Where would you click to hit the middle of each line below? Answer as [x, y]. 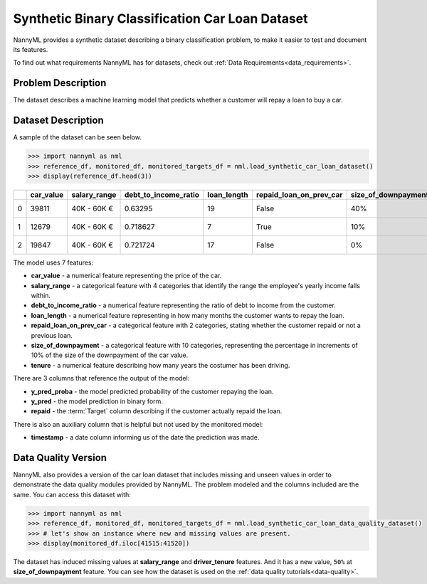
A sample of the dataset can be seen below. [78, 137]
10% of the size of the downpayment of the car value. [110, 355]
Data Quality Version [60, 458]
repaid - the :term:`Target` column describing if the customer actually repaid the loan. [157, 411]
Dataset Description [58, 121]
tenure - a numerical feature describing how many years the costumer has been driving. [160, 365]
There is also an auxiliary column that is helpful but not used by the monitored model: [138, 424]
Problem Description [60, 83]
